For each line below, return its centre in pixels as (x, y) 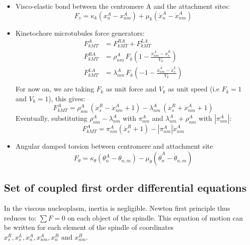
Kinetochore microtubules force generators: (80, 33)
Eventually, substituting (51, 118)
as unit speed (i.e (194, 89)
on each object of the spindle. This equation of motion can (155, 217)
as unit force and (131, 89)
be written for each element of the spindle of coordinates (89, 227)
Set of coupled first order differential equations (125, 188)
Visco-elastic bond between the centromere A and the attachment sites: (123, 6)
